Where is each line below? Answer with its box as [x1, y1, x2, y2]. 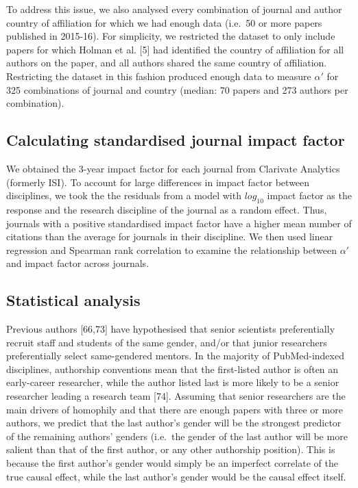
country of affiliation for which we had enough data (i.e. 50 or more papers [6, 15, 322, 29]
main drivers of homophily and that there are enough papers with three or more [6, 402, 343, 416]
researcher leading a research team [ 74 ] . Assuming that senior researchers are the [6, 389, 346, 403]
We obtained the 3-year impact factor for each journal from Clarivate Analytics [6, 161, 340, 175]
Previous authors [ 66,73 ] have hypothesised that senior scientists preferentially [6, 322, 335, 336]
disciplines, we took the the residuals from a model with [6, 188, 241, 203]
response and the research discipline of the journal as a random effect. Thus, [6, 202, 327, 216]
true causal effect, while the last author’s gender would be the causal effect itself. [6, 469, 346, 483]
